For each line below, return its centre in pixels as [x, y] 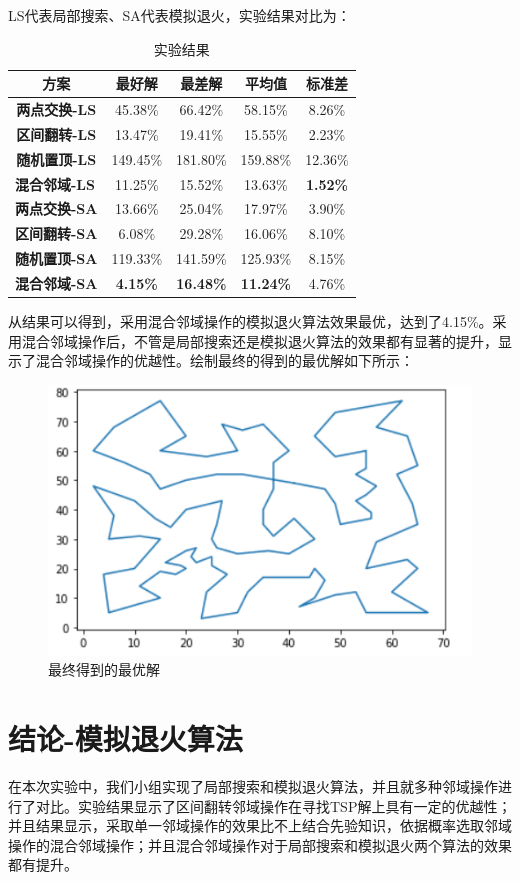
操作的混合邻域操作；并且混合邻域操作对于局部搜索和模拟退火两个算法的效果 [260, 844]
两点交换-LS [56, 109]
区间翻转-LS [56, 133]
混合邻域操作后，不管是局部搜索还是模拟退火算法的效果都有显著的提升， [259, 340]
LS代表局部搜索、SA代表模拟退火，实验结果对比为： [179, 15]
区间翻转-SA [56, 233]
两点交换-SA [56, 208]
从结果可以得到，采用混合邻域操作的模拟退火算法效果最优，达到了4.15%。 [250, 321]
